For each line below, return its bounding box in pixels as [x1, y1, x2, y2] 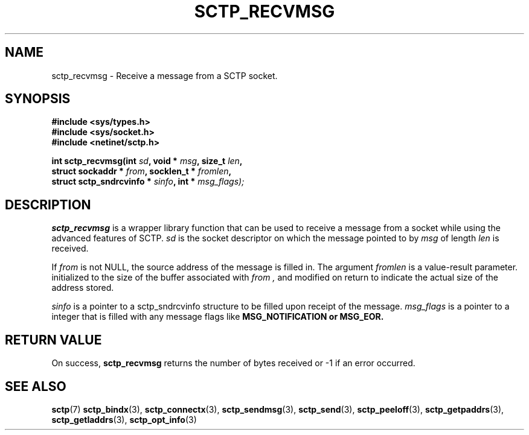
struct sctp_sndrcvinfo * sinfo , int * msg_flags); [51, 176, 245, 187]
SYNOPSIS [5, 91, 71, 107]
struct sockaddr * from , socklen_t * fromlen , [51, 166, 232, 177]
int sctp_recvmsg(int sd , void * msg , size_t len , [51, 156, 243, 167]
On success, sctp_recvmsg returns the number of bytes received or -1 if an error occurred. [51, 358, 415, 369]
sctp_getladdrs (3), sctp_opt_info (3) [51, 414, 197, 425]
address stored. [51, 282, 114, 293]
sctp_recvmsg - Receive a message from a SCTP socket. [51, 70, 278, 81]
